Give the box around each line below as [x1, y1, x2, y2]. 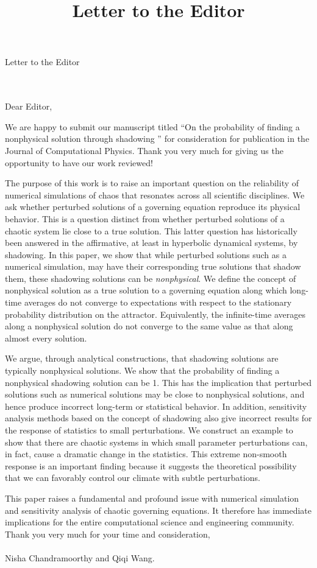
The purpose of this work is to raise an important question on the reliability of [5, 177, 299, 189]
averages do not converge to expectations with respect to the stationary [24, 296, 292, 309]
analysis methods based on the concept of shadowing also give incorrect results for [5, 412, 312, 424]
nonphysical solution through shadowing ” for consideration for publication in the [5, 132, 310, 145]
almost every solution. [5, 331, 87, 344]
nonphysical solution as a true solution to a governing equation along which [5, 284, 287, 296]
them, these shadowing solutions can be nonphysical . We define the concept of [5, 272, 296, 284]
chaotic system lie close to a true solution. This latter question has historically [5, 224, 297, 237]
